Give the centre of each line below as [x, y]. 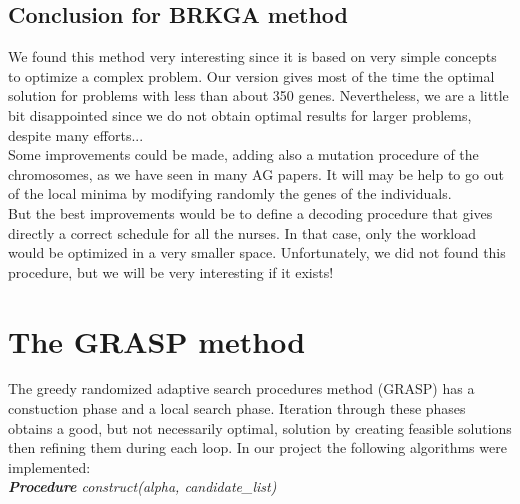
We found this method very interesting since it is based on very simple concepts [252, 56]
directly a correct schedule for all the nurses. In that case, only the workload [242, 232]
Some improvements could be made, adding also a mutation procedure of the [243, 154]
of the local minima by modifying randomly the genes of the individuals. [230, 193]
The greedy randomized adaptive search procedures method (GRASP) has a [241, 388]
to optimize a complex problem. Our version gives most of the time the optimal [251, 75]
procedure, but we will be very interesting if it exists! [171, 271]
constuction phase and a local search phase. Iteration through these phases [237, 408]
